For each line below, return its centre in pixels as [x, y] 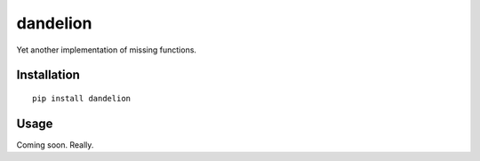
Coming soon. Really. [55, 145]
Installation [48, 75]
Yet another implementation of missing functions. [107, 50]
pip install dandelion [82, 98]
